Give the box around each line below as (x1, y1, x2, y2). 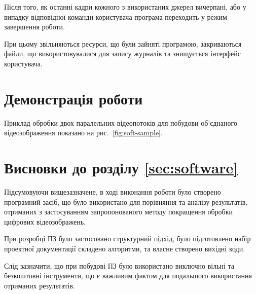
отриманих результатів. (4, 280, 75, 290)
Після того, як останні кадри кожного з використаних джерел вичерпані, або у (4, 2, 246, 12)
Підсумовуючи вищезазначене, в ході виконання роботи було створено (4, 187, 221, 197)
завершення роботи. (4, 21, 65, 32)
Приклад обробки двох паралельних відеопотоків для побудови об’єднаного (4, 117, 237, 128)
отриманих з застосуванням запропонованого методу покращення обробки (4, 206, 233, 217)
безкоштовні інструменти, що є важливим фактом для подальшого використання (4, 270, 252, 281)
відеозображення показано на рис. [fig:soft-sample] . (4, 127, 163, 138)
